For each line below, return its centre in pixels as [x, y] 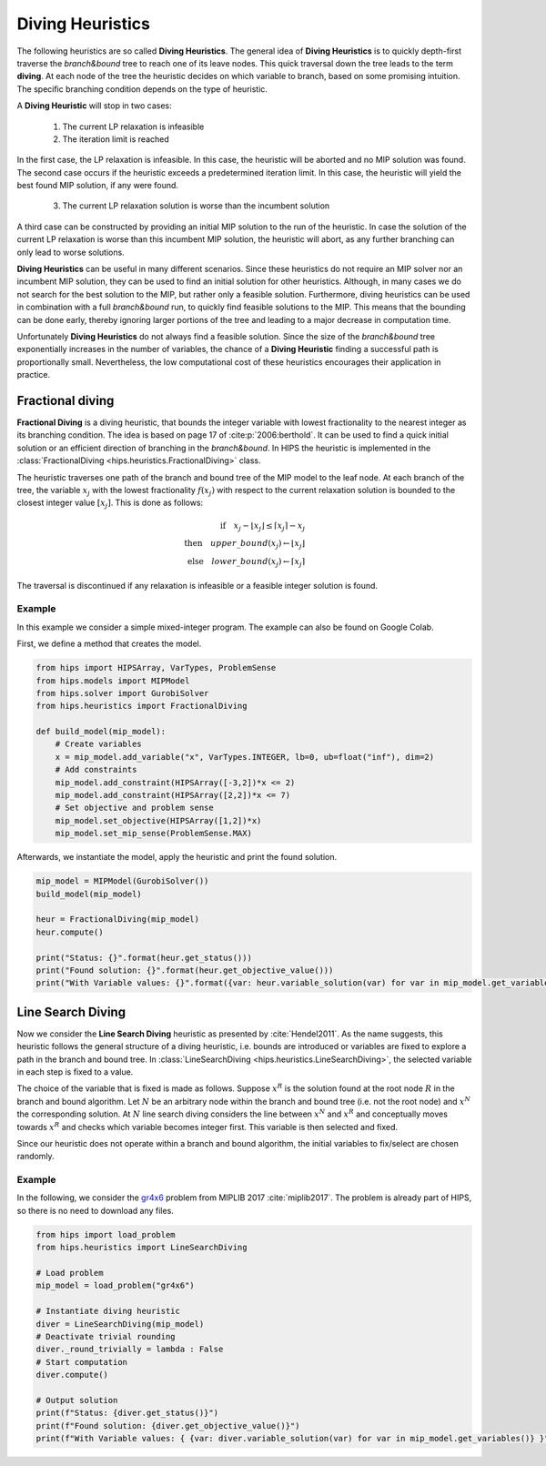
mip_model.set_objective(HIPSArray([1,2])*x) [158, 820]
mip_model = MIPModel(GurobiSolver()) [122, 881]
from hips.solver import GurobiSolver [122, 693]
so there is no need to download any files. [96, 1210]
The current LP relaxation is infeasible [133, 126]
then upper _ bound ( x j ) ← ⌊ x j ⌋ [244, 544]
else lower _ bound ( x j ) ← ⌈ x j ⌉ [246, 562]
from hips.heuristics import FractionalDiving [142, 706]
